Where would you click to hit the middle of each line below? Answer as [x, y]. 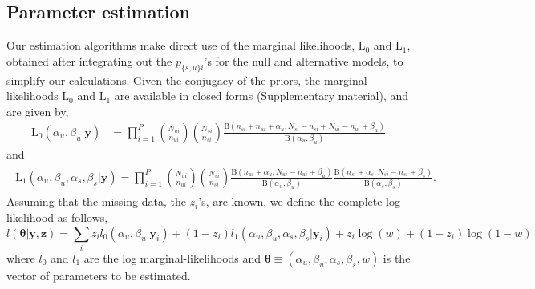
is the [397, 257]
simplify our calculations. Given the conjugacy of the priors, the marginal [187, 80]
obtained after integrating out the [89, 60]
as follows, [83, 217]
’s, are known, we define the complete [290, 201]
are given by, [38, 111]
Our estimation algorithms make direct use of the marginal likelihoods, [181, 45]
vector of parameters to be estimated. [99, 275]
